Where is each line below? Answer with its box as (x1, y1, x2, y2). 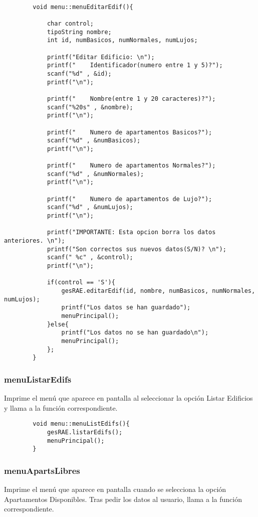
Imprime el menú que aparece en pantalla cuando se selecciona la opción (4, 484, 226, 494)
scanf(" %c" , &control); (47, 254, 133, 261)
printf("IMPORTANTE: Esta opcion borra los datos (47, 229, 216, 236)
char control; (47, 20, 94, 27)
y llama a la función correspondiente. (4, 402, 118, 413)
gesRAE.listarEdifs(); (47, 428, 123, 436)
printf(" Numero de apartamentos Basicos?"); (47, 128, 212, 136)
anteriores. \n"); (4, 237, 65, 245)
